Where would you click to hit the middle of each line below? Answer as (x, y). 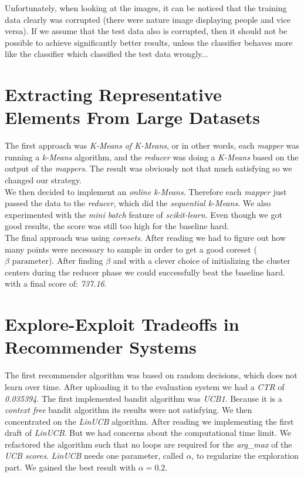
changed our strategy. (43, 180)
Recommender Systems (101, 347)
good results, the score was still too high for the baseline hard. (117, 226)
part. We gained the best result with (70, 467)
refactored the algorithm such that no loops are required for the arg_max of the (148, 444)
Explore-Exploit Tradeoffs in (122, 324)
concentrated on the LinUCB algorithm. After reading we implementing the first (149, 421)
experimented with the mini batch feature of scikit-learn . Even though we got (143, 214)
